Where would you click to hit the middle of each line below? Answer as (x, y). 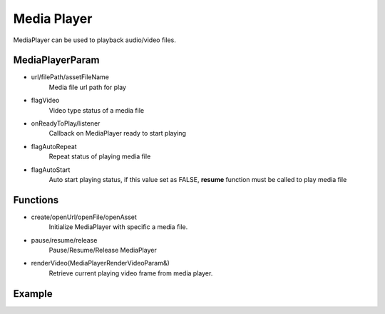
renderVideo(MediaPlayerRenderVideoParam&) (101, 263)
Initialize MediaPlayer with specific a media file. (118, 227)
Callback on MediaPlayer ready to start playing (118, 133)
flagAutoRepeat (54, 146)
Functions (36, 200)
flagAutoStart (51, 169)
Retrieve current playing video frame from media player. (131, 273)
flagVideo (45, 101)
